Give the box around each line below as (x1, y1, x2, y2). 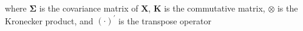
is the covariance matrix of (39, 2, 138, 14)
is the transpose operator (118, 14, 211, 27)
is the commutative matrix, (164, 2, 265, 14)
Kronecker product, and (5, 14, 94, 27)
